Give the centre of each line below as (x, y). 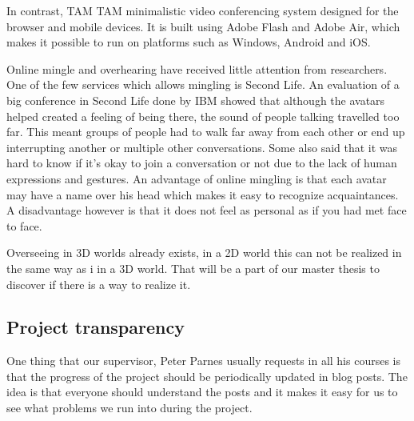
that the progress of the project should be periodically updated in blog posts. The (207, 376)
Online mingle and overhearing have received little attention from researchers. (197, 68)
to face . (24, 225)
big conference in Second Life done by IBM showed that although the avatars (196, 100)
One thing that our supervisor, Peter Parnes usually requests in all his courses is (203, 361)
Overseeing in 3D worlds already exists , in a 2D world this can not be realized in (204, 253)
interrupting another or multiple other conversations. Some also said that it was (202, 147)
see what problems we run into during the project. (129, 408)
